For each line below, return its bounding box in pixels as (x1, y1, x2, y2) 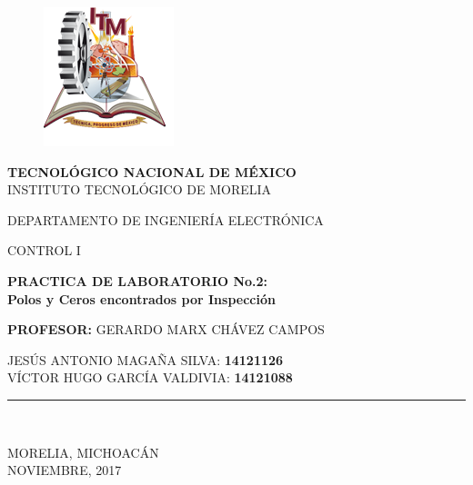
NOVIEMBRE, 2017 (7, 460, 122, 480)
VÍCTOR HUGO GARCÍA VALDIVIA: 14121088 (7, 368, 293, 387)
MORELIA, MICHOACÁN (7, 442, 159, 461)
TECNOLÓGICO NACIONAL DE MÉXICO (7, 162, 297, 181)
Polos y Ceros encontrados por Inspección (7, 289, 276, 308)
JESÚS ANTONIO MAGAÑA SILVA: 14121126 (7, 350, 284, 369)
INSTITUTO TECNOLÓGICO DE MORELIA (7, 180, 272, 199)
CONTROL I (7, 241, 81, 260)
